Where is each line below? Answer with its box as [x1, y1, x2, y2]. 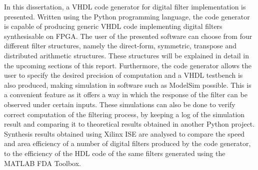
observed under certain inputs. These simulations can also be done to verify [4, 99, 235, 109]
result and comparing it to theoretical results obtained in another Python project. [4, 119, 255, 129]
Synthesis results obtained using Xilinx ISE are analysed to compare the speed [4, 128, 245, 139]
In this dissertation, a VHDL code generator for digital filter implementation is [4, 1, 246, 11]
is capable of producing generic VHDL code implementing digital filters [4, 21, 222, 31]
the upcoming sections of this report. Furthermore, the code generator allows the [4, 60, 252, 70]
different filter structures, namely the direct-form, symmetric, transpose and [4, 40, 237, 51]
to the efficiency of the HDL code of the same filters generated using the [4, 148, 225, 158]
